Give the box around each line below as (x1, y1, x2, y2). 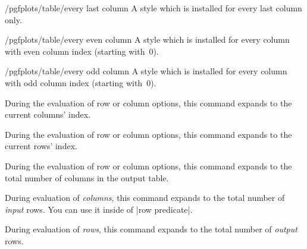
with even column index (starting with (5, 45, 145, 57)
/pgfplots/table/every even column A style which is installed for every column (5, 33, 290, 46)
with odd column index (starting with (5, 76, 143, 89)
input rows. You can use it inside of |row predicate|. (5, 203, 193, 215)
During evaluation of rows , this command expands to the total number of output (5, 223, 297, 235)
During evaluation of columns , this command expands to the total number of (5, 191, 285, 204)
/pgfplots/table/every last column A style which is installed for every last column (5, 2, 302, 14)
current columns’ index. (5, 108, 91, 121)
